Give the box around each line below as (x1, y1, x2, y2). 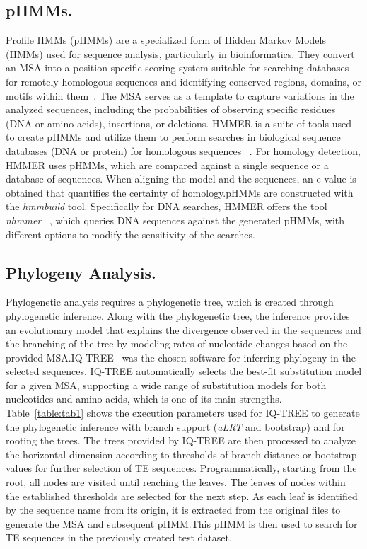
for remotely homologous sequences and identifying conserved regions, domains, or (6, 74, 362, 88)
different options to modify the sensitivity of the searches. (6, 226, 255, 241)
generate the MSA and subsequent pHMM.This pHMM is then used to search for (6, 516, 358, 531)
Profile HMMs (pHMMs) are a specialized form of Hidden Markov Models (6, 33, 326, 47)
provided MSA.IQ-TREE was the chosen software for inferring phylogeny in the (6, 349, 356, 364)
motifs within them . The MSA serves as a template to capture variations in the (6, 88, 354, 103)
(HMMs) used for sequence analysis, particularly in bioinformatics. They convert (6, 46, 355, 61)
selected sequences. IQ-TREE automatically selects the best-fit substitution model (6, 364, 362, 378)
